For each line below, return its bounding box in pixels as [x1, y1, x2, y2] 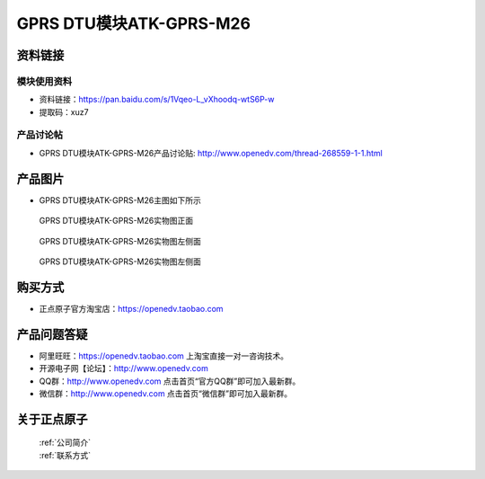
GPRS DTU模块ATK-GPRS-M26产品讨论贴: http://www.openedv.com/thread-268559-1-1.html [39, 147, 384, 158]
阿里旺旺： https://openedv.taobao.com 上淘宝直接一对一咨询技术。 [39, 350, 289, 361]
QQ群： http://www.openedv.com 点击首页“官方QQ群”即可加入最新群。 [39, 376, 301, 386]
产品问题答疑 [16, 326, 88, 342]
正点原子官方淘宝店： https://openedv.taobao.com [39, 303, 224, 314]
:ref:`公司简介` [39, 437, 92, 448]
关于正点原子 [16, 412, 88, 427]
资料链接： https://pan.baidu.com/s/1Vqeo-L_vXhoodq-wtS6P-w [39, 94, 275, 105]
